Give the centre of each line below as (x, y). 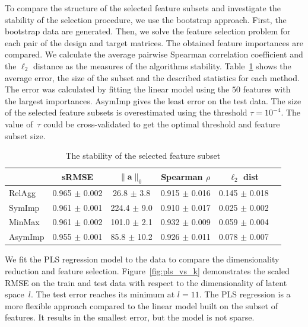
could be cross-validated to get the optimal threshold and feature (162, 124)
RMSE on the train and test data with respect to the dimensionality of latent (146, 282)
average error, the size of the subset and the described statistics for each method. (152, 77)
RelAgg (22, 192)
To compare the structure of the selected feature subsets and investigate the (143, 8)
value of (19, 124)
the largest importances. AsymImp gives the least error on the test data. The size (153, 100)
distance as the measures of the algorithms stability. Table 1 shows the (162, 65)
